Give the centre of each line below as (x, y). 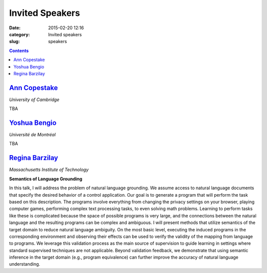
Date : (15, 28)
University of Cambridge (34, 100)
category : (20, 34)
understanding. (25, 264)
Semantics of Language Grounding (46, 179)
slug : (14, 42)
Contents (19, 51)
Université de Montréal (32, 135)
